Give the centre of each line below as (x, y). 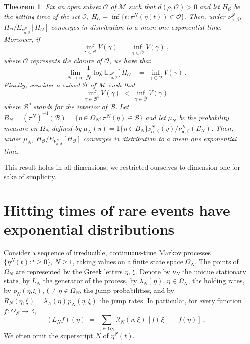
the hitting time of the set (42, 16)
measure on (21, 128)
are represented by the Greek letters (69, 271)
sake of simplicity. (30, 176)
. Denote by (153, 271)
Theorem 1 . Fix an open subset (52, 6)
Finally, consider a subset (42, 85)
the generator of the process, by (90, 281)
